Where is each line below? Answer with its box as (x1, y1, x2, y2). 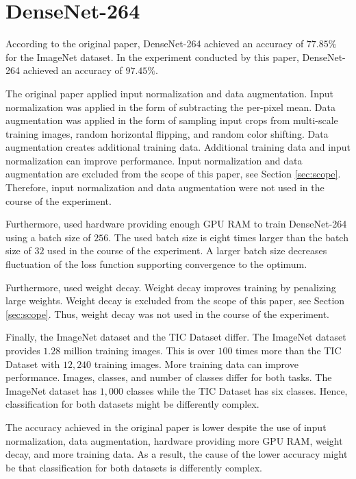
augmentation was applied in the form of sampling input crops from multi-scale (5, 113, 338, 127)
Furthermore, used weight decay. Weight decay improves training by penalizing (5, 280, 336, 294)
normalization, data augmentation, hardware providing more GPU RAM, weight (5, 433, 343, 447)
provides (5, 343, 40, 357)
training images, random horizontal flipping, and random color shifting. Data (5, 126, 329, 140)
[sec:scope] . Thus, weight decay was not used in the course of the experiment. (5, 306, 329, 321)
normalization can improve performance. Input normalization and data (5, 153, 303, 167)
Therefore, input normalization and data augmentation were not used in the (5, 180, 325, 195)
